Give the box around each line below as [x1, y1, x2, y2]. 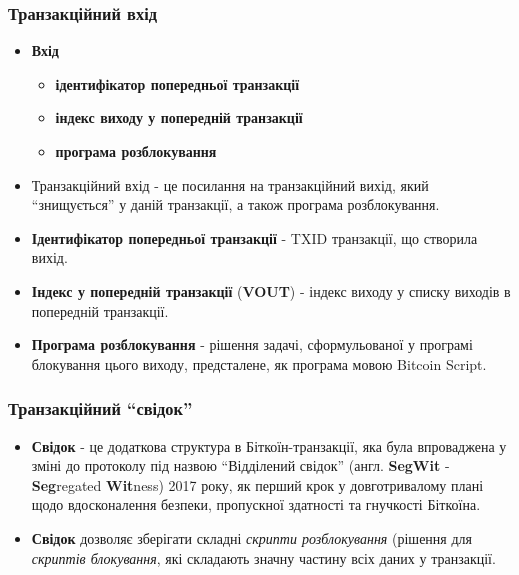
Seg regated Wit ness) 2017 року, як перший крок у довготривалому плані [31, 474, 484, 495]
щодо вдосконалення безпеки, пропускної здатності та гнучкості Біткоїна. [31, 494, 481, 515]
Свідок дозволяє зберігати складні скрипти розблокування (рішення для [31, 527, 473, 548]
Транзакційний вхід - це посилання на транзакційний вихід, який [31, 174, 429, 195]
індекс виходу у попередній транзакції [55, 107, 303, 128]
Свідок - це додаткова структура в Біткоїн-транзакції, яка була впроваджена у [31, 435, 507, 456]
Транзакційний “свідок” [8, 396, 193, 421]
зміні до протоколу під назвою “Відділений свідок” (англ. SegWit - [31, 455, 450, 476]
